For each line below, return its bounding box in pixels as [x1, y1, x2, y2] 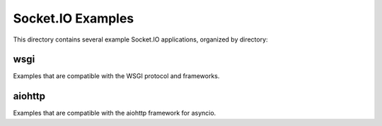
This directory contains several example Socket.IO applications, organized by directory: [13, 35, 268, 44]
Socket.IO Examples [13, 11, 134, 26]
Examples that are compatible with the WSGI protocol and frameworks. [13, 72, 220, 80]
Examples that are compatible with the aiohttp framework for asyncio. [13, 109, 216, 118]
